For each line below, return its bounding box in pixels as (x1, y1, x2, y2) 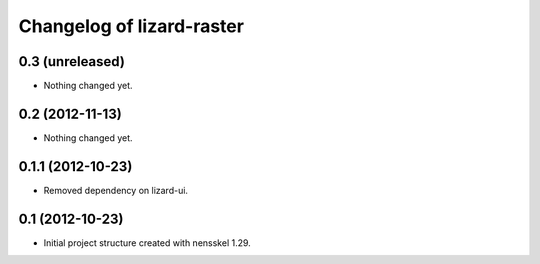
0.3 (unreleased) (18, 53, 125, 70)
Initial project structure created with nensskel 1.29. (43, 236, 252, 249)
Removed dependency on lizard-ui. (43, 184, 189, 196)
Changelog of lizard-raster (18, 15, 245, 37)
